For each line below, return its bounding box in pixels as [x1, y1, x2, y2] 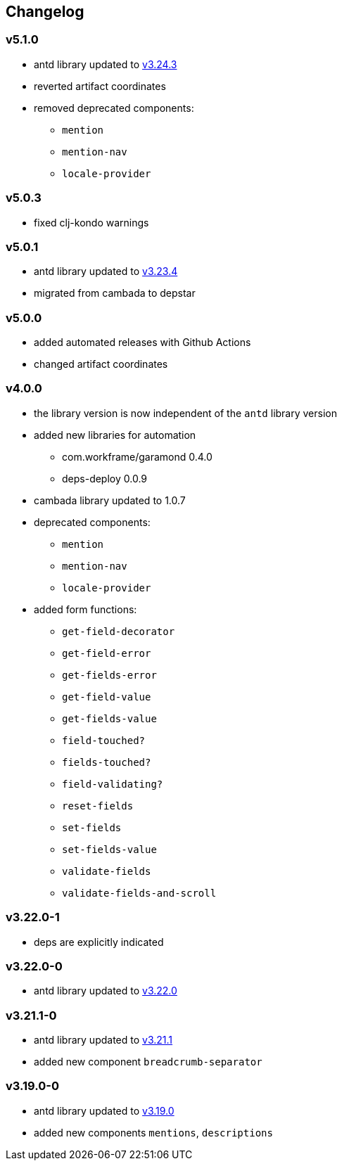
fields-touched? [62, 756, 151, 768]
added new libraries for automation [34, 428, 196, 441]
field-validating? [62, 778, 163, 790]
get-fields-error [62, 669, 157, 681]
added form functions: [34, 603, 137, 615]
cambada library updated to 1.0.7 [34, 494, 186, 506]
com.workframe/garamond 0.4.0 [62, 450, 213, 463]
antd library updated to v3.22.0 [34, 985, 177, 997]
